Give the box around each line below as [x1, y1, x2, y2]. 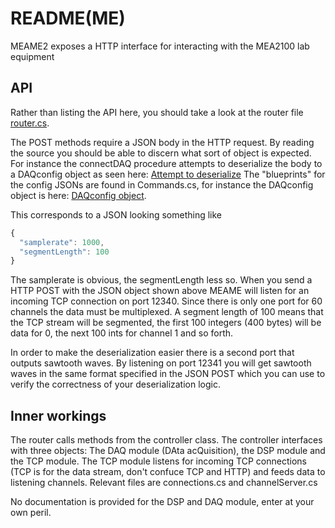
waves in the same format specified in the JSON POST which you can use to [10, 368, 326, 380]
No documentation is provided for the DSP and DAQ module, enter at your [10, 496, 315, 508]
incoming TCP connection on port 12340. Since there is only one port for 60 [10, 295, 323, 307]
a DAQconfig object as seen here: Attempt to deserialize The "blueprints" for [10, 168, 326, 180]
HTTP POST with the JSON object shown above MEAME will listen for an [10, 285, 310, 297]
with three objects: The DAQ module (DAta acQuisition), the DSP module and [10, 445, 326, 457]
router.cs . [10, 117, 50, 129]
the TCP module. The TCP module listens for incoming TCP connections [10, 455, 307, 467]
